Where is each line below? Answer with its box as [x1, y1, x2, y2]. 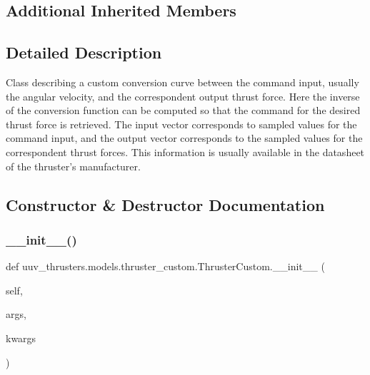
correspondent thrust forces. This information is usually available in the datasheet [6, 144, 365, 159]
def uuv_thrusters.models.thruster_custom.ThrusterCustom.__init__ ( [6, 259, 325, 274]
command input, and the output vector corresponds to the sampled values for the [6, 130, 363, 145]
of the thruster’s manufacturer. [6, 158, 141, 173]
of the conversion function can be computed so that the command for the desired [6, 103, 361, 118]
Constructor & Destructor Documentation [6, 193, 325, 215]
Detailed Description [6, 41, 162, 63]
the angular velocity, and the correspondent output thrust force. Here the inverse [6, 88, 360, 103]
